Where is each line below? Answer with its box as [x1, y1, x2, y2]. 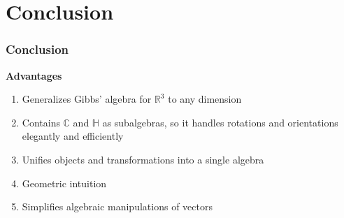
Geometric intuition [22, 175, 107, 190]
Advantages [6, 68, 62, 82]
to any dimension [168, 92, 242, 106]
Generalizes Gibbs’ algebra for [22, 92, 152, 106]
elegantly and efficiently [22, 129, 124, 143]
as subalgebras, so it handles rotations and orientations [102, 115, 338, 129]
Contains [22, 115, 60, 129]
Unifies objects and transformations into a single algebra [22, 152, 264, 166]
